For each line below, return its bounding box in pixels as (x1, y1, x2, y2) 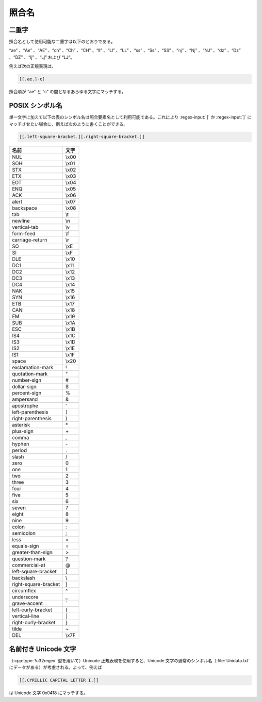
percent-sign (12, 390, 42, 396)
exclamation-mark (12, 364, 53, 371)
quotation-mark (12, 371, 48, 377)
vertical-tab (12, 224, 39, 231)
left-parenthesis (12, 409, 49, 415)
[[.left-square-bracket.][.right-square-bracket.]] (19, 134, 145, 139)
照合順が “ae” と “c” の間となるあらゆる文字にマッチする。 (9, 89, 126, 95)
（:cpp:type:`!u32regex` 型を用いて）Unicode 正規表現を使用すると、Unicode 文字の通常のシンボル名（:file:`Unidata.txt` (9, 657, 250, 663)
